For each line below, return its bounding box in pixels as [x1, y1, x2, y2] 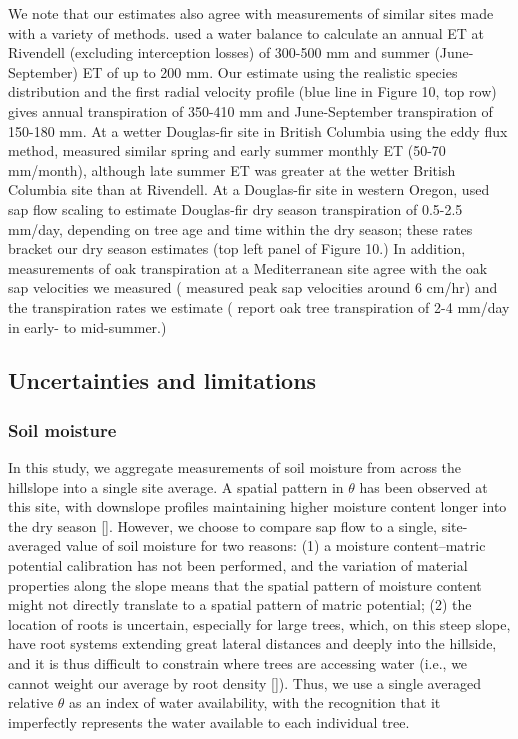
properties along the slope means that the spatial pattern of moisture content [8, 574, 482, 595]
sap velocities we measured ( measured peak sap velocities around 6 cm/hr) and [8, 277, 498, 298]
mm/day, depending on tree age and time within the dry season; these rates [8, 218, 473, 239]
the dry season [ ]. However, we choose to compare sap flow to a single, [8, 515, 437, 536]
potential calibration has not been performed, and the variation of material [8, 555, 468, 576]
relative [8, 692, 54, 713]
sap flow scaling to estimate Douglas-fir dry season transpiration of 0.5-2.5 [8, 198, 463, 219]
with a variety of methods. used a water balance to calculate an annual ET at [8, 22, 485, 43]
